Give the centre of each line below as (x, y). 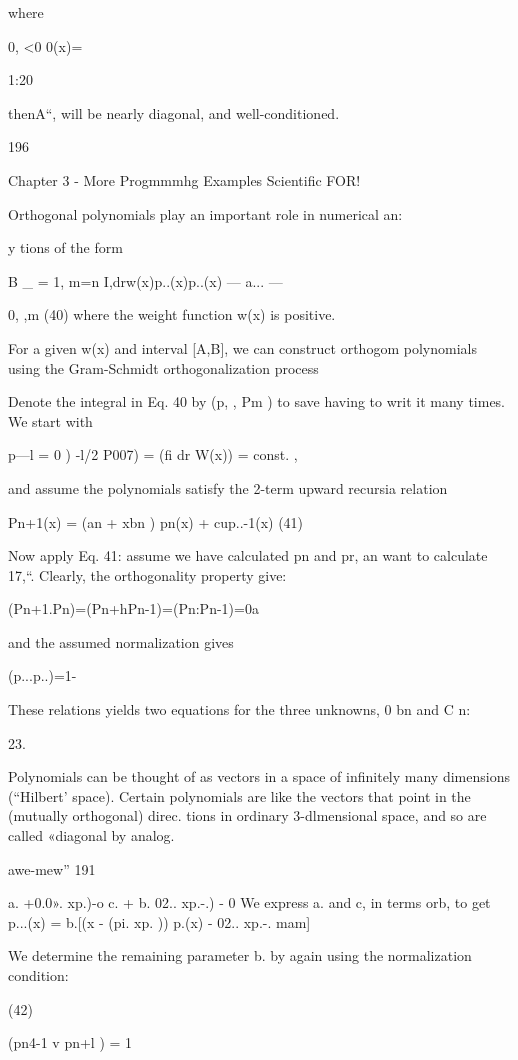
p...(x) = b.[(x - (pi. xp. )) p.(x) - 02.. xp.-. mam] (159, 921)
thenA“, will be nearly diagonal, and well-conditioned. (174, 112)
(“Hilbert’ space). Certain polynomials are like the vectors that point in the (239, 795)
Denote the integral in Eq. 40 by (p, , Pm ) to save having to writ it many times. (257, 401)
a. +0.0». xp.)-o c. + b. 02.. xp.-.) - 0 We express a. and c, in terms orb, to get (249, 902)
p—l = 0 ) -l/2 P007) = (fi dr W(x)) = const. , (153, 454)
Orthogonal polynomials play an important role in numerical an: (205, 213)
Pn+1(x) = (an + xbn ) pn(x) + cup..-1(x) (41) (156, 521)
